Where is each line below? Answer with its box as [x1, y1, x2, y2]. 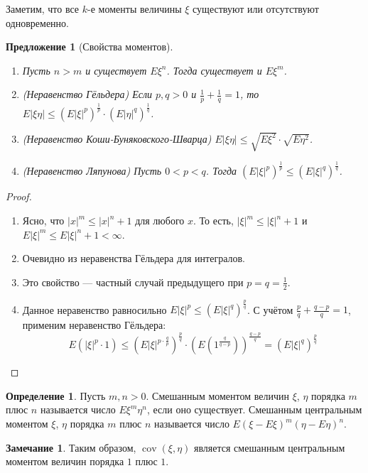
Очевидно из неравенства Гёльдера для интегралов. [22, 251, 246, 266]
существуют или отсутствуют [193, 1, 319, 16]
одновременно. [6, 15, 69, 30]
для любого [135, 213, 185, 228]
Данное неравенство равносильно [22, 302, 167, 317]
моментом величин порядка [6, 454, 124, 469]
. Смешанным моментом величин [146, 388, 290, 403]
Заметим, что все [6, 1, 80, 16]
